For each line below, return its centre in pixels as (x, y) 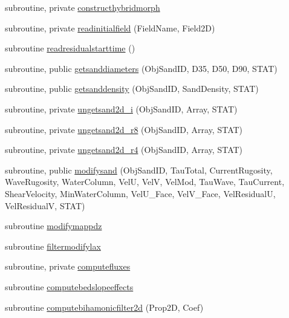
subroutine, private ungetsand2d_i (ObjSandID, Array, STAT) (121, 109)
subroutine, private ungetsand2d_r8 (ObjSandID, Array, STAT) (124, 129)
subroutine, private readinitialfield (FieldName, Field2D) (110, 28)
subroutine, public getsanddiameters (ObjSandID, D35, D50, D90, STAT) (141, 68)
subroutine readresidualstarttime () (70, 48)
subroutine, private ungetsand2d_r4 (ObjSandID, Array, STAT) (124, 150)
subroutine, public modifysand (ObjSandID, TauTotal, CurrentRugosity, (139, 170)
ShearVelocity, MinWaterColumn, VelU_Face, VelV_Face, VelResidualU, (140, 193)
